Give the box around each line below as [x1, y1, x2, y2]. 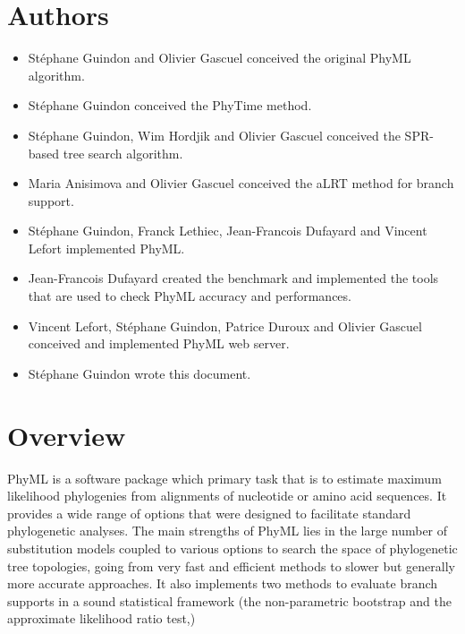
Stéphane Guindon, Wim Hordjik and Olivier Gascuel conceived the [28, 125, 401, 144]
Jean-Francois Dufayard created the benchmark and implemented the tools [28, 269, 439, 287]
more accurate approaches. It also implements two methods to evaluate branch [7, 574, 438, 593]
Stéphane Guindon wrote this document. [28, 364, 251, 382]
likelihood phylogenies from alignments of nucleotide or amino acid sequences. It [7, 486, 447, 505]
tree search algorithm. [63, 143, 183, 162]
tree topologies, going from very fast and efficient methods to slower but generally [7, 556, 455, 575]
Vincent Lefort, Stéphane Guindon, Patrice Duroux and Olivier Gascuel [28, 316, 422, 335]
